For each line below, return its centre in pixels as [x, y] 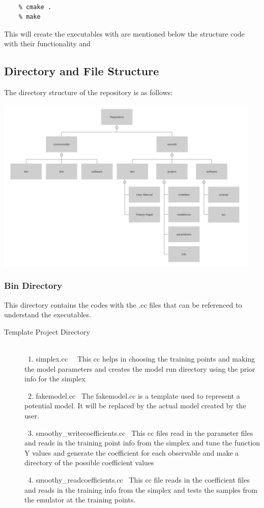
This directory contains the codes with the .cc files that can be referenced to [123, 304]
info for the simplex [55, 379]
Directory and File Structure [82, 71]
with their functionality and [48, 43]
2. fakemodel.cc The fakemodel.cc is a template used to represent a [134, 395]
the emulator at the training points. [80, 500]
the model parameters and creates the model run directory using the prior [140, 368]
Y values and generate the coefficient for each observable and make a [132, 452]
